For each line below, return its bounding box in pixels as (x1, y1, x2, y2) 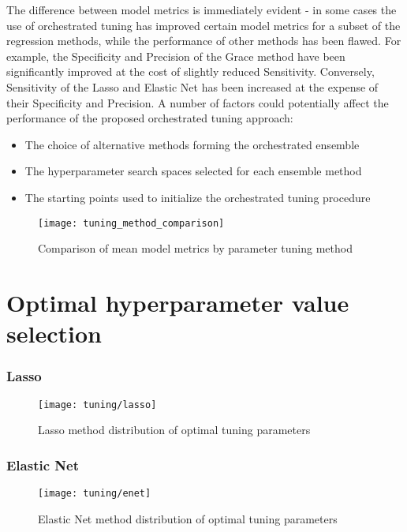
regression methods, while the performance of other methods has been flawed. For (6, 32, 401, 49)
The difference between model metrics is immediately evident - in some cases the (6, 2, 397, 17)
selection (6, 317, 102, 350)
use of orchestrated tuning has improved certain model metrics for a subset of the (6, 17, 401, 33)
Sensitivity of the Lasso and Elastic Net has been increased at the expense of (6, 78, 379, 95)
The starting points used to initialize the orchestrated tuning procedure (24, 189, 371, 205)
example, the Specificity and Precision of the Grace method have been (6, 47, 345, 64)
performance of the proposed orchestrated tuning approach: (6, 110, 293, 126)
